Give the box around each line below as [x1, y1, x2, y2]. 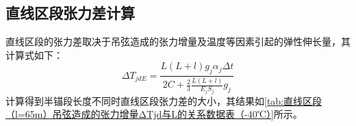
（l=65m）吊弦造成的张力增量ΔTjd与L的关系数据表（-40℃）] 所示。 [5, 107, 303, 121]
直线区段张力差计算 [5, 2, 135, 23]
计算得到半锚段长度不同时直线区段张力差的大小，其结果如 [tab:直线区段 [5, 93, 322, 108]
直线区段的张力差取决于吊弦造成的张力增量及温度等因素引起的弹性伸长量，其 [5, 34, 351, 49]
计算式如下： [5, 47, 63, 62]
